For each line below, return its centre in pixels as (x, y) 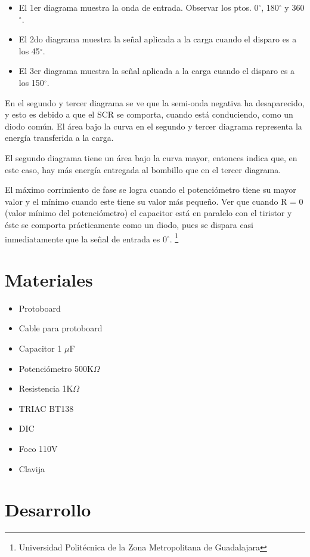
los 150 (31, 82)
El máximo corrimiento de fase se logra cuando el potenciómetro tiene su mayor (151, 190)
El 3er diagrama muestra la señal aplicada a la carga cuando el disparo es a (157, 71)
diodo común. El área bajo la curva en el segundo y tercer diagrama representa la (154, 126)
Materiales (49, 279)
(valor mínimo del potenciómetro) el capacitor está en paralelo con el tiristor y (148, 213)
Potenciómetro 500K (56, 368)
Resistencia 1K (46, 388)
